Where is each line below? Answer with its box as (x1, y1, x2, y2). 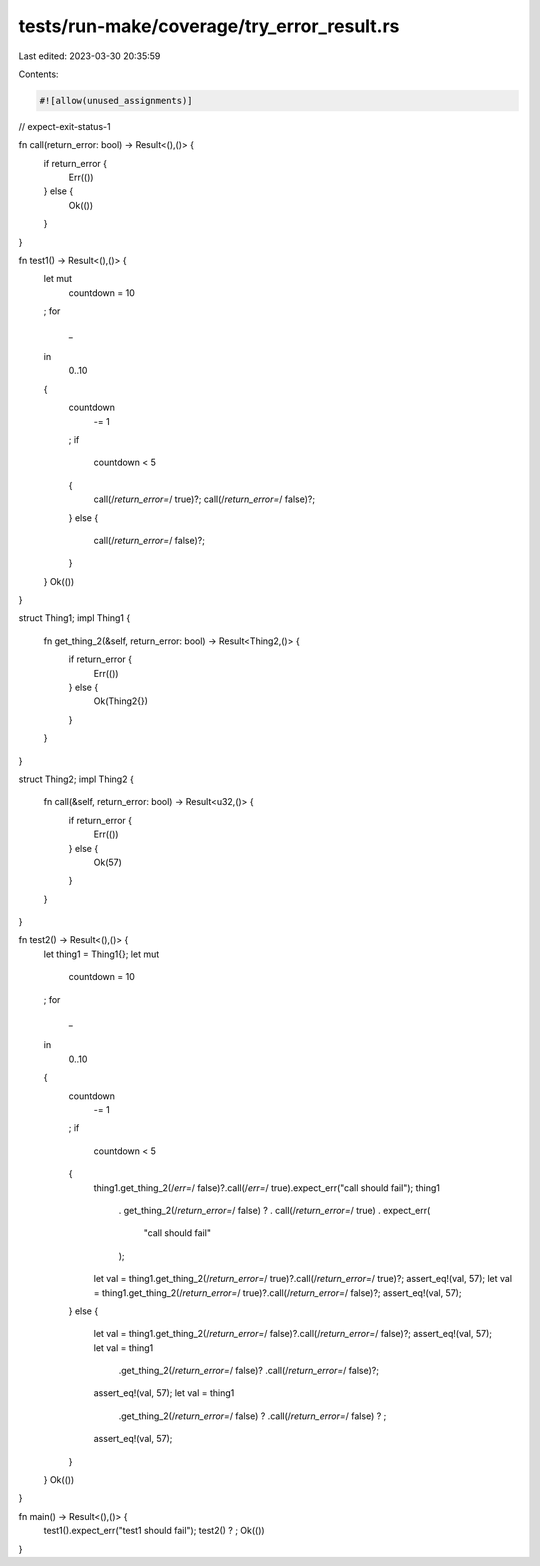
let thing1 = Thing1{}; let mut (43, 948, 160, 960)
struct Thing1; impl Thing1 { (18, 612, 131, 624)
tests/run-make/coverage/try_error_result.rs (18, 15, 400, 37)
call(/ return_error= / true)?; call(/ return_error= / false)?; (93, 493, 315, 505)
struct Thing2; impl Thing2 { (18, 773, 134, 785)
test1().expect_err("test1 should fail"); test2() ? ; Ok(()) (43, 1525, 265, 1537)
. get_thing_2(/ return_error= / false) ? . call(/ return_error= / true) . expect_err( (118, 1204, 431, 1216)
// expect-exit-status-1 (18, 120, 111, 132)
